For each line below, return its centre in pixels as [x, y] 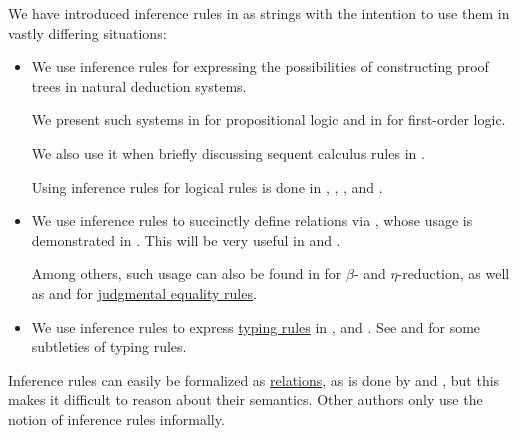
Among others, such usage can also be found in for [186, 273]
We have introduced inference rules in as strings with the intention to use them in [259, 13]
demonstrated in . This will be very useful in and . [186, 239]
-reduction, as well [453, 273]
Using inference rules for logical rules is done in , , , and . [207, 186]
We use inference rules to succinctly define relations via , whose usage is [252, 220]
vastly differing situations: [87, 32]
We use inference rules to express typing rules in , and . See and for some [256, 326]
